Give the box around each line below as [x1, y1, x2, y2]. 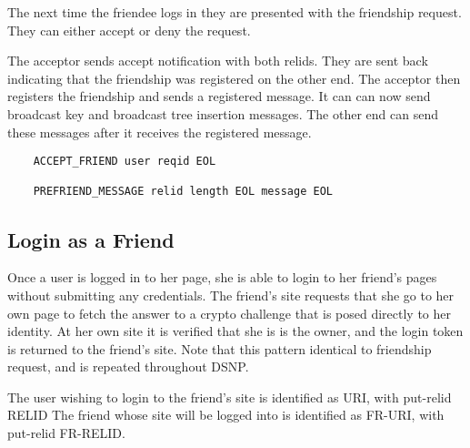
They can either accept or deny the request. [7, 20, 251, 39]
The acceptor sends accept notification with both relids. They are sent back [7, 51, 428, 70]
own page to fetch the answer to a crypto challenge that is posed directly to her [7, 303, 452, 322]
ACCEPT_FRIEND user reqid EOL [33, 155, 216, 168]
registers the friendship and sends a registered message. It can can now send [7, 87, 431, 106]
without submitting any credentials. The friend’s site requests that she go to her [7, 285, 455, 304]
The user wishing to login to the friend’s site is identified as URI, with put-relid [7, 387, 452, 406]
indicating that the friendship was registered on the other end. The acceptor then [7, 68, 461, 87]
